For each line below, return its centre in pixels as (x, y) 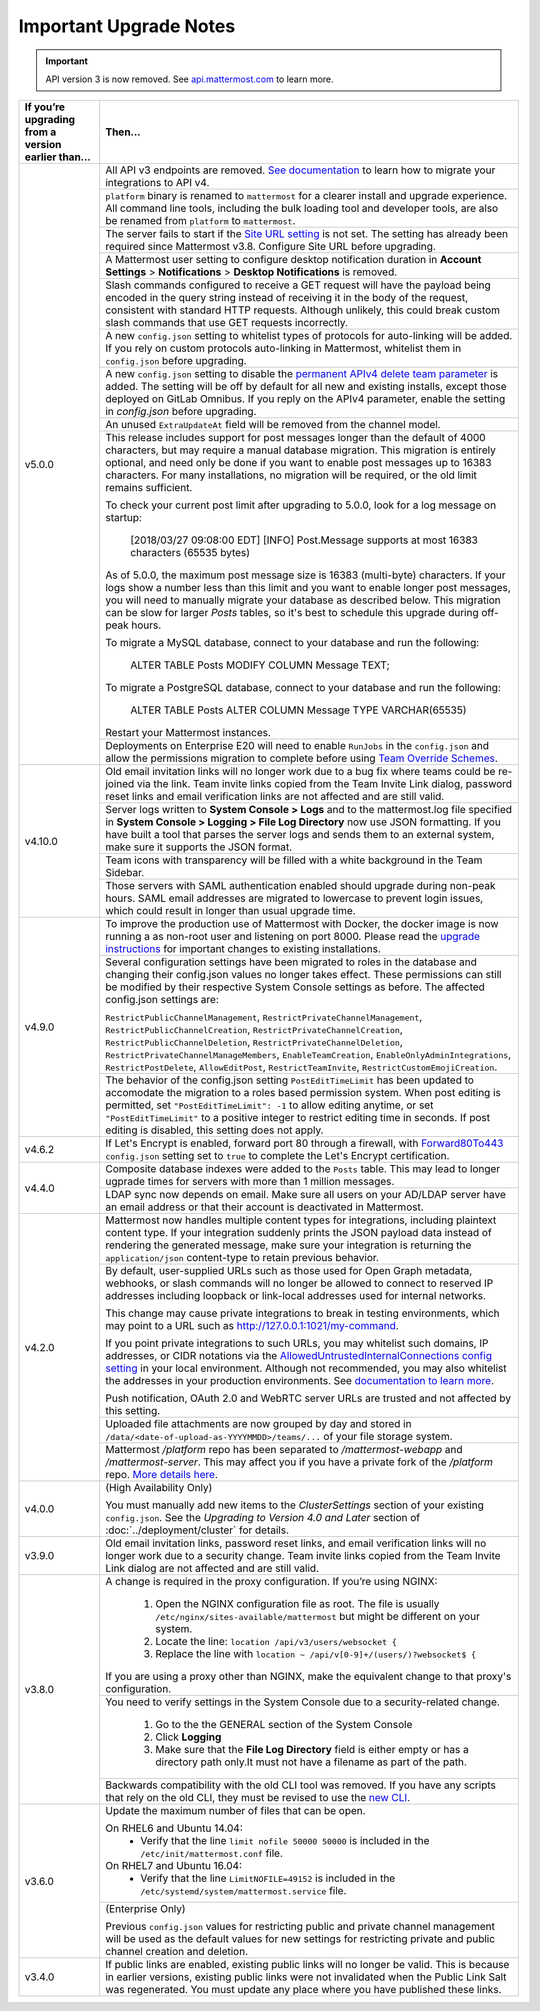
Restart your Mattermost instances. (188, 733)
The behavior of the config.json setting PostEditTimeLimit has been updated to (290, 1080)
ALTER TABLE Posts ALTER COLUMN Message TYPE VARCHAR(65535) (298, 710)
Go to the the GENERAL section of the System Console (284, 1725)
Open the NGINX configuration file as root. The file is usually (297, 1604)
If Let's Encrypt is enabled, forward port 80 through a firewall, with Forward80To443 (304, 1143)
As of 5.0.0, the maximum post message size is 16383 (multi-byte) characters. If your (305, 575)
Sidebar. (125, 873)
